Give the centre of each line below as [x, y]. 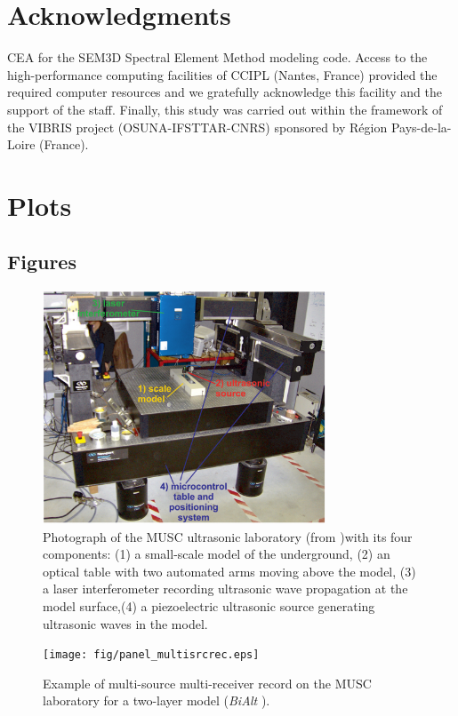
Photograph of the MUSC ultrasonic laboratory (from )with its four [228, 536]
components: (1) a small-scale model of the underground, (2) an [217, 554]
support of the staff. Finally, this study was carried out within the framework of [225, 109]
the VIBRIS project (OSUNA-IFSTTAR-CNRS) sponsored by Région [197, 127]
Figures [42, 262]
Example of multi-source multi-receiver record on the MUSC [207, 683]
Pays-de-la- [421, 127]
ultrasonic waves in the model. [125, 623]
